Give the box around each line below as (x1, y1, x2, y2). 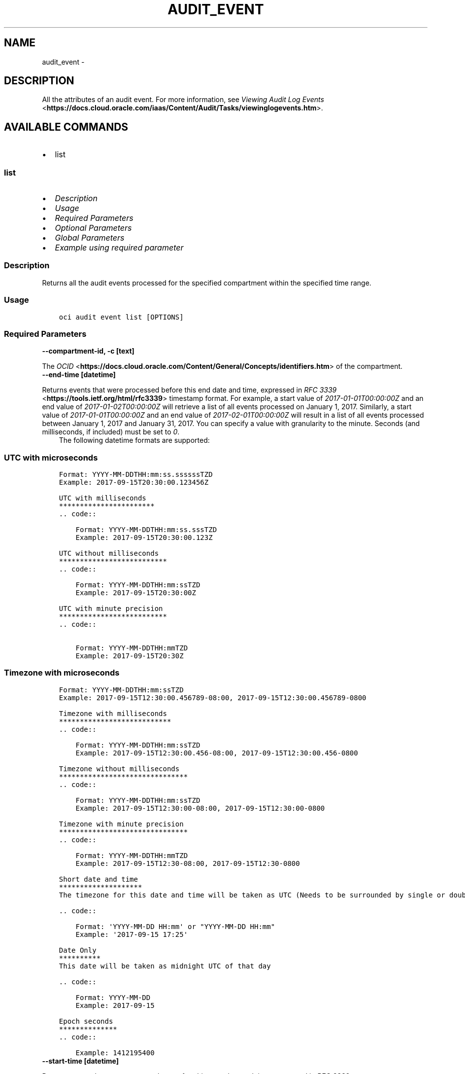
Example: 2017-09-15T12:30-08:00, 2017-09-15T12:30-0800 (75, 859, 300, 867)
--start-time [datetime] (42, 1056, 119, 1065)
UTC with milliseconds (59, 494, 146, 502)
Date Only (59, 946, 97, 954)
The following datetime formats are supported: (59, 436, 210, 445)
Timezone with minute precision (59, 820, 184, 828)
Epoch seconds (59, 1017, 113, 1025)
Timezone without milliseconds (59, 764, 180, 773)
